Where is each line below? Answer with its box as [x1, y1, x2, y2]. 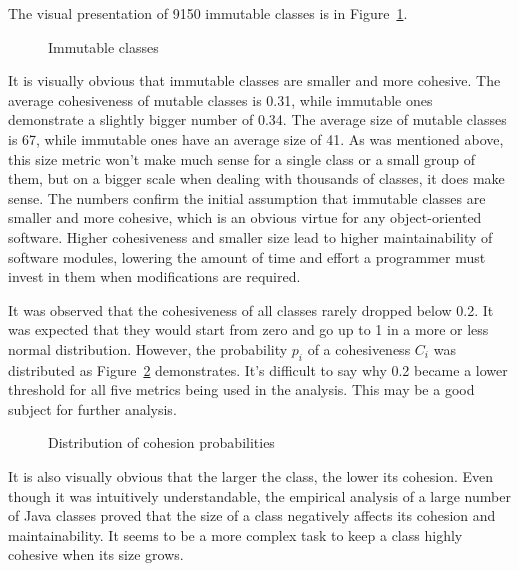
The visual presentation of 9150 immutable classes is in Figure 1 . [8, 3, 408, 23]
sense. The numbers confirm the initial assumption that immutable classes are [8, 187, 486, 208]
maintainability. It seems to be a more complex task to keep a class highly [8, 524, 463, 545]
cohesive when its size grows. [8, 544, 184, 565]
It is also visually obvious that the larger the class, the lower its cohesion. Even [8, 466, 494, 487]
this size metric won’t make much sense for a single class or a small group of [8, 148, 475, 169]
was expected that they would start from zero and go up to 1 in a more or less [8, 319, 489, 340]
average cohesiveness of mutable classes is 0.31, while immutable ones [8, 89, 433, 110]
